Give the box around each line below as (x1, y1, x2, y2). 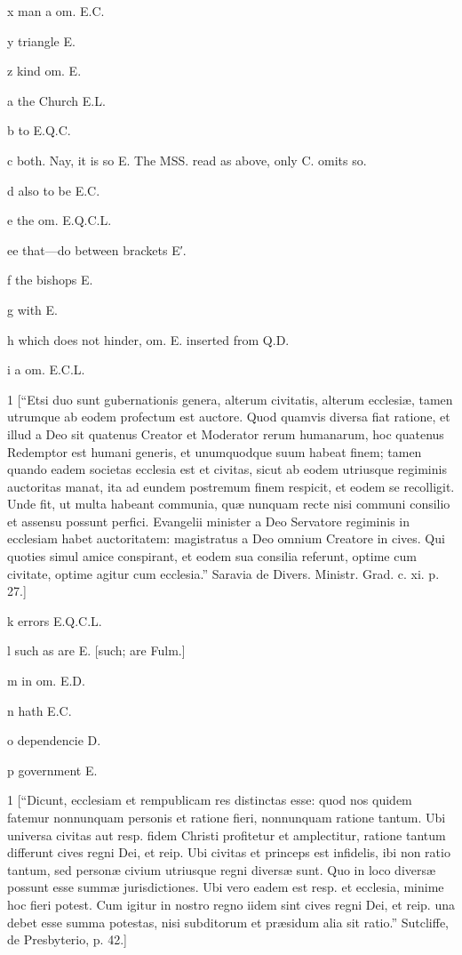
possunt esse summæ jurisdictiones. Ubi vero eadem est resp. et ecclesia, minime (7, 878, 444, 896)
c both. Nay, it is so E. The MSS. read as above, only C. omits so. (7, 150, 367, 169)
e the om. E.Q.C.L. (7, 211, 112, 229)
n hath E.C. (7, 701, 72, 719)
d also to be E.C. (7, 181, 100, 199)
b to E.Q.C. (7, 121, 71, 140)
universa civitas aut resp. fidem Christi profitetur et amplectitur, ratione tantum (7, 825, 446, 844)
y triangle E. (7, 31, 76, 50)
